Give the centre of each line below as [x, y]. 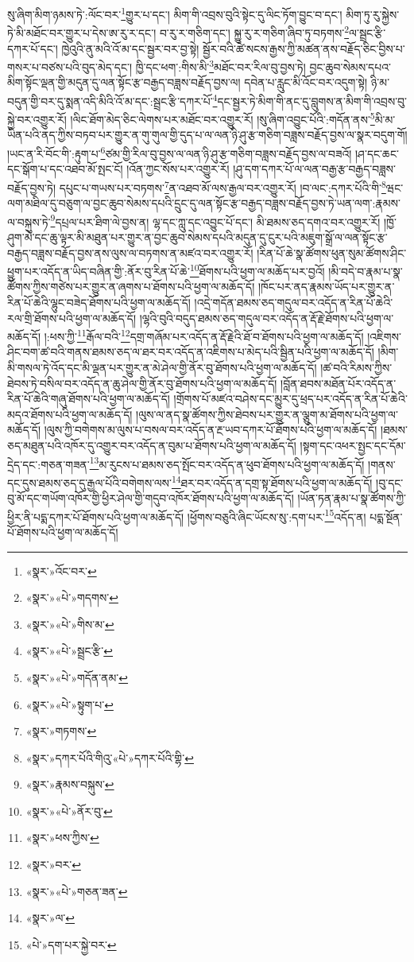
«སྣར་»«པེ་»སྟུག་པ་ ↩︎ [70, 704]
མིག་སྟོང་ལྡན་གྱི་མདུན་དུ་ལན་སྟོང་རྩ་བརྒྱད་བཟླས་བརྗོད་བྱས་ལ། [124, 82]
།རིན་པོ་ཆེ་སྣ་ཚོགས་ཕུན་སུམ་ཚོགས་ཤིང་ [332, 252]
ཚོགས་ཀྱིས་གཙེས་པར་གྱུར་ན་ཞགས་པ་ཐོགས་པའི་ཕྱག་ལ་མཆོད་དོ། [131, 287]
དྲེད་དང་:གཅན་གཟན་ [48, 464]
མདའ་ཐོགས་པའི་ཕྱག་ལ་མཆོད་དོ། [70, 414]
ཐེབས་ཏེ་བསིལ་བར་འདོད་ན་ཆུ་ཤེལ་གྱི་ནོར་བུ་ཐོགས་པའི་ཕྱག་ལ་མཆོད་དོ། [142, 383]
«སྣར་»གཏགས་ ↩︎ [61, 731]
